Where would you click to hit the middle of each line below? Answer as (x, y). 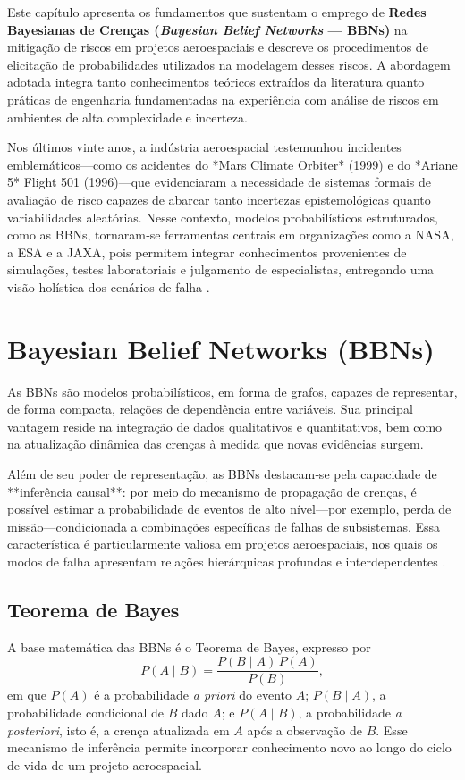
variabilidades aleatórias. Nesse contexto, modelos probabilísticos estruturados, (223, 217)
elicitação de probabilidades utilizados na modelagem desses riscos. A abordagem (229, 64)
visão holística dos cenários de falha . (109, 286)
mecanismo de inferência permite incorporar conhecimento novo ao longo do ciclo (229, 747)
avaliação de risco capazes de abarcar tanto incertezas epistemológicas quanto (219, 199)
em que (27, 695)
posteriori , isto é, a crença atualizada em (118, 730)
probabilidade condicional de (86, 713)
